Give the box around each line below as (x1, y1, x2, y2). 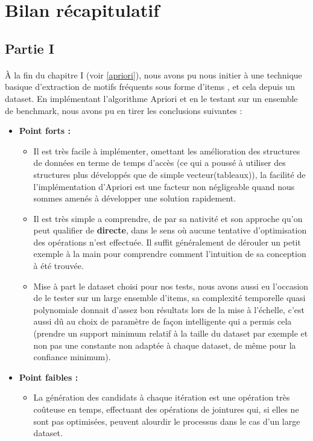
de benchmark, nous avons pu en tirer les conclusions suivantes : (5, 104, 242, 116)
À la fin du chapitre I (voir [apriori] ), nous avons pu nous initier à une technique (5, 68, 302, 81)
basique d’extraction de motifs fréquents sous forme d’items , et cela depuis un (5, 80, 295, 93)
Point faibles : (19, 370, 78, 383)
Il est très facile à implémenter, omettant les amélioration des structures (33, 144, 300, 157)
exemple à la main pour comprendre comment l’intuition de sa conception (33, 247, 306, 260)
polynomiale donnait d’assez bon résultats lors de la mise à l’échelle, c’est (33, 303, 305, 316)
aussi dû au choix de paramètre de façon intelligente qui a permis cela (33, 315, 292, 328)
